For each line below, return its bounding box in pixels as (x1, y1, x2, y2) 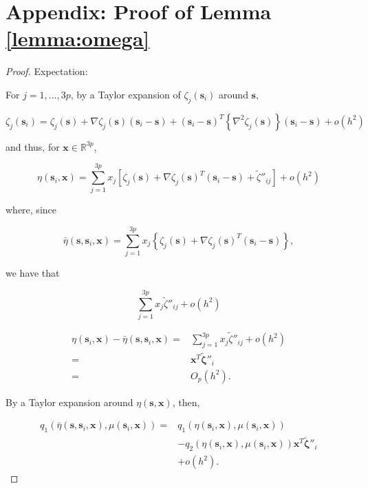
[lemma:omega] (6, 24, 150, 52)
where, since (6, 202, 56, 217)
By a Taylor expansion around (6, 394, 133, 409)
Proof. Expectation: (6, 64, 88, 78)
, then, (172, 394, 200, 409)
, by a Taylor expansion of (70, 87, 181, 101)
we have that (6, 266, 60, 280)
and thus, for (6, 139, 60, 153)
